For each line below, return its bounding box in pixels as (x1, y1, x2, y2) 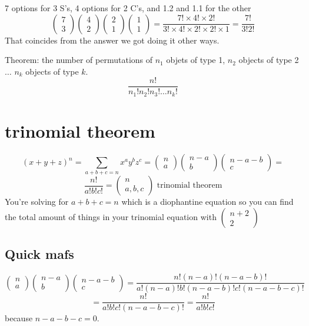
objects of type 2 (238, 54, 299, 66)
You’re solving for (5, 195, 69, 208)
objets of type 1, (166, 54, 225, 66)
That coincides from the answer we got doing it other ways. (5, 34, 220, 46)
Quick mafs (5, 245, 74, 263)
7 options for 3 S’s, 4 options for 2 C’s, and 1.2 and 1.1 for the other (5, 2, 251, 14)
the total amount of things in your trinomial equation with (5, 210, 217, 222)
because (5, 312, 33, 324)
